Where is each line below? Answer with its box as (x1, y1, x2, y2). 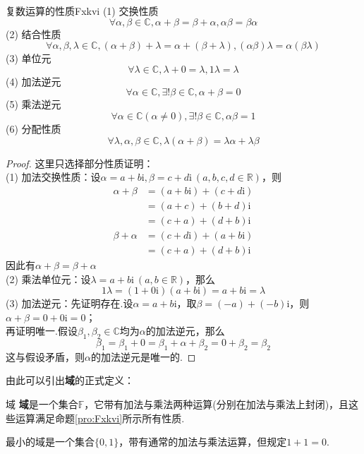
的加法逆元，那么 (145, 323, 225, 338)
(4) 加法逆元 (6, 73, 61, 88)
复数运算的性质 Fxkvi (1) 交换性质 (6, 4, 159, 18)
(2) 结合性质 (6, 26, 61, 41)
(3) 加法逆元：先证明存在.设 (6, 296, 133, 311)
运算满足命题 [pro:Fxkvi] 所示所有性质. (15, 410, 185, 425)
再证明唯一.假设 (6, 323, 78, 338)
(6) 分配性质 (6, 121, 61, 136)
